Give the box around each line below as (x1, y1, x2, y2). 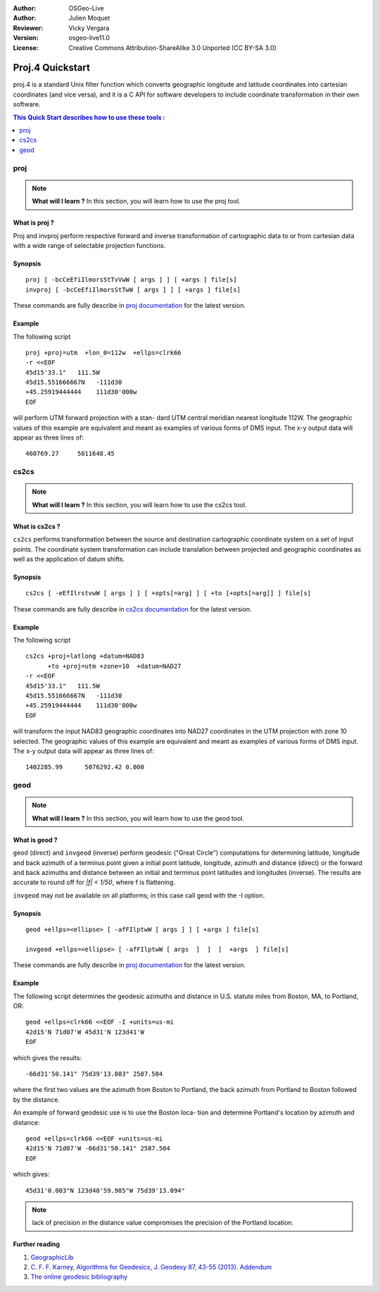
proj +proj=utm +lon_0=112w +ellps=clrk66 (25, 349, 182, 356)
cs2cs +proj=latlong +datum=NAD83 (25, 652, 144, 660)
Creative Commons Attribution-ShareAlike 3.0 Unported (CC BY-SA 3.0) (68, 43, 277, 52)
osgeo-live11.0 (68, 34, 110, 42)
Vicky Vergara (68, 23, 110, 32)
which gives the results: (13, 1053, 82, 1062)
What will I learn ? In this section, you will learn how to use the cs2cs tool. (32, 500, 247, 509)
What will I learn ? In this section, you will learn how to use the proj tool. (32, 197, 241, 206)
